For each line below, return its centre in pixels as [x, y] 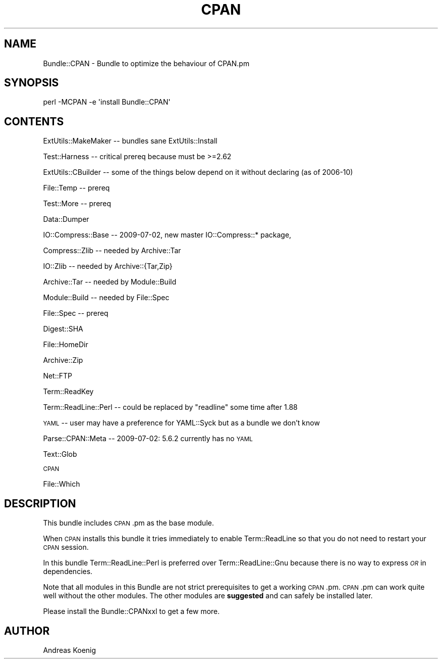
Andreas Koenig [70, 650]
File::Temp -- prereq [76, 188]
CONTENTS [34, 121]
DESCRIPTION [40, 503]
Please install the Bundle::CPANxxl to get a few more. [131, 611]
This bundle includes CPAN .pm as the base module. [128, 523]
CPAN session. [66, 547]
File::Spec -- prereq [76, 313]
